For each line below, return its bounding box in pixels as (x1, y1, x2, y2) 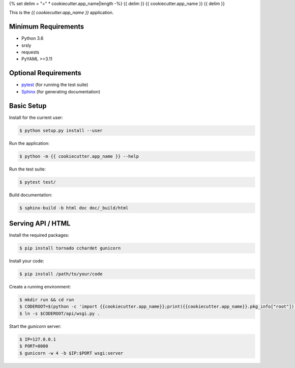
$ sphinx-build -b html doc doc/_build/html (19, 205, 129, 211)
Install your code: (9, 258, 44, 264)
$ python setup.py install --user (19, 128, 103, 133)
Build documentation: (9, 192, 53, 198)
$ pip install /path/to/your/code (19, 271, 103, 277)
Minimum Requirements (9, 23, 85, 31)
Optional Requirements (9, 69, 82, 77)
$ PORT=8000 (19, 343, 49, 349)
